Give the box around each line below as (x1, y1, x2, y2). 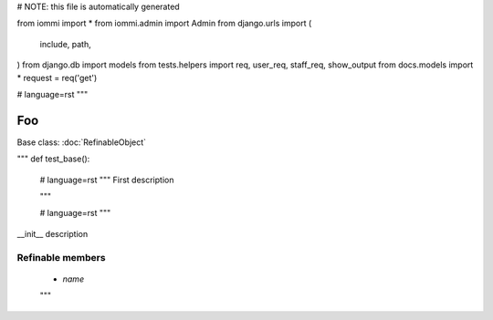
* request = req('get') (16, 72, 98, 83)
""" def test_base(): (16, 153, 90, 164)
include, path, (39, 38, 91, 49)
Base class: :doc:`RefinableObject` (16, 137, 146, 148)
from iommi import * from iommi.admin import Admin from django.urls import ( (16, 18, 312, 29)
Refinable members (16, 251, 106, 263)
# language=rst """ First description (39, 174, 174, 185)
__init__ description (16, 228, 89, 239)
